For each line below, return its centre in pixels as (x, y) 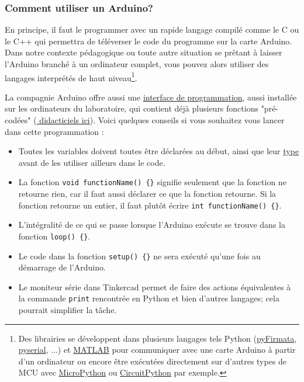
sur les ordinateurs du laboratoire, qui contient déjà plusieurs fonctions (132, 108)
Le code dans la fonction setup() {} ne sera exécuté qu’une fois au (139, 256)
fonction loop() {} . (54, 236)
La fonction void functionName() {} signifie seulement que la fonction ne (152, 182)
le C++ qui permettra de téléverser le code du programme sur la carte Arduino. (148, 41)
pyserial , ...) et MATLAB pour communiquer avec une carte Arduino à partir (157, 350)
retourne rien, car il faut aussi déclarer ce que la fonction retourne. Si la (147, 194)
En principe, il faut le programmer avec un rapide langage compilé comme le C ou (152, 29)
